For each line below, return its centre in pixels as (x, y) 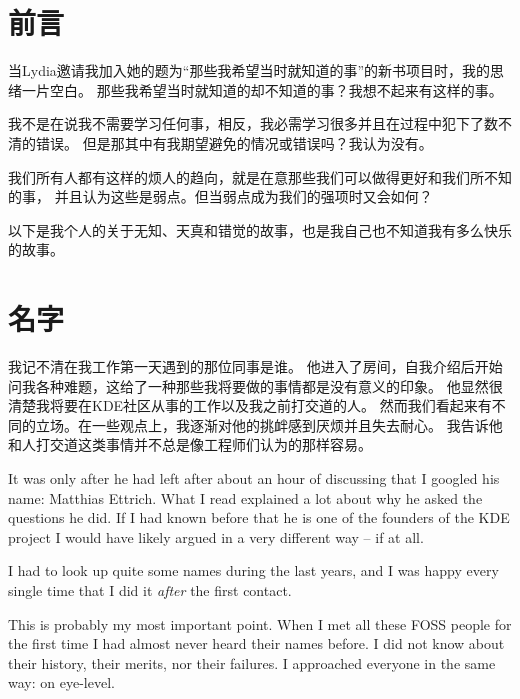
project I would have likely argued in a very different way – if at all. (216, 536)
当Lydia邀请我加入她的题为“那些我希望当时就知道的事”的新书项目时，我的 (249, 70)
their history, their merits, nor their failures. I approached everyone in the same (252, 662)
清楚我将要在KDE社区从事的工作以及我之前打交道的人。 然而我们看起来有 (250, 405)
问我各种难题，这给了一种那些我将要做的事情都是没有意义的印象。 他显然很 (255, 385)
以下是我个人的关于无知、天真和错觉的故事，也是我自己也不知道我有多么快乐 (260, 229)
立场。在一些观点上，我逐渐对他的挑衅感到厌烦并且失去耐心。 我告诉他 (269, 424)
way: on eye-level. (61, 682)
